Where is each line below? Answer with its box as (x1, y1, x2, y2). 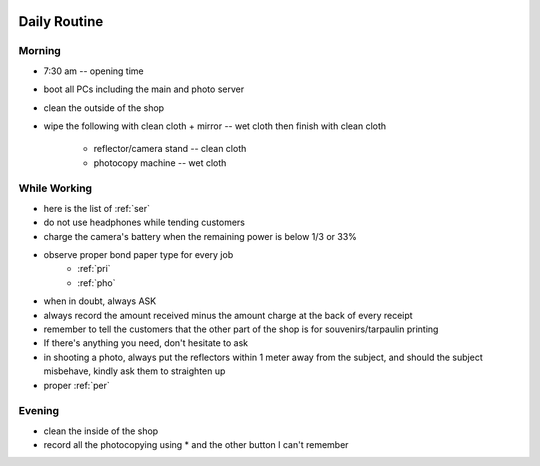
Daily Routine (18, 13, 104, 30)
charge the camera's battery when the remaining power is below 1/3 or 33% (43, 230, 357, 242)
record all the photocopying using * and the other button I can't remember (43, 439, 349, 451)
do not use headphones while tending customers (43, 216, 245, 229)
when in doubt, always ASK (43, 295, 157, 307)
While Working (18, 181, 93, 195)
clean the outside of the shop (43, 101, 165, 114)
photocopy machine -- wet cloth (93, 156, 227, 169)
